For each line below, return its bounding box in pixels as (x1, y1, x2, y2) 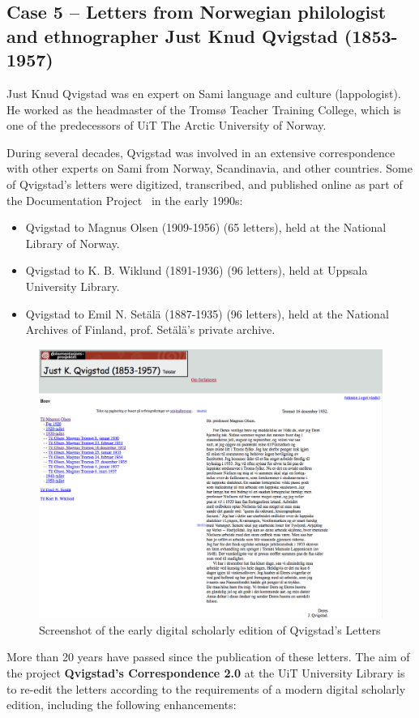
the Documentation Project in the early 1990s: (6, 191, 243, 208)
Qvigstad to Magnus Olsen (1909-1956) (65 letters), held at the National (25, 219, 387, 236)
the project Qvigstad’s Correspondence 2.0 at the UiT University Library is (6, 664, 405, 681)
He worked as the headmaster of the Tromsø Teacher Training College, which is (6, 100, 401, 118)
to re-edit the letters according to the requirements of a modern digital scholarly (6, 680, 406, 697)
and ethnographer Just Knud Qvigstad (6, 23, 338, 48)
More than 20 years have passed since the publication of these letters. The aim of (6, 648, 410, 665)
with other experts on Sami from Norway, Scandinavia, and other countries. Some (6, 160, 413, 177)
